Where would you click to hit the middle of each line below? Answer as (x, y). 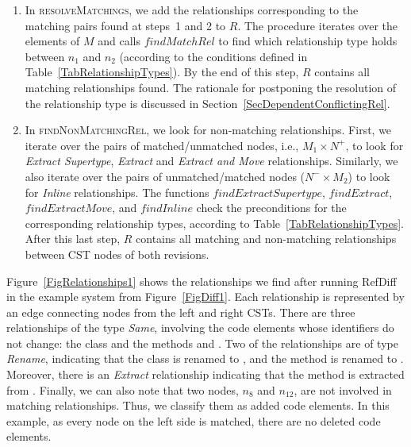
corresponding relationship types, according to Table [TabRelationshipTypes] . (215, 223)
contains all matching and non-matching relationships (266, 239)
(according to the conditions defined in (213, 56)
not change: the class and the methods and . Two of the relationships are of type (202, 343)
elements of (52, 41)
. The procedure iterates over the (318, 25)
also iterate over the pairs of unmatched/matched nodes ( (165, 176)
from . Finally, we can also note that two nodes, (123, 389)
